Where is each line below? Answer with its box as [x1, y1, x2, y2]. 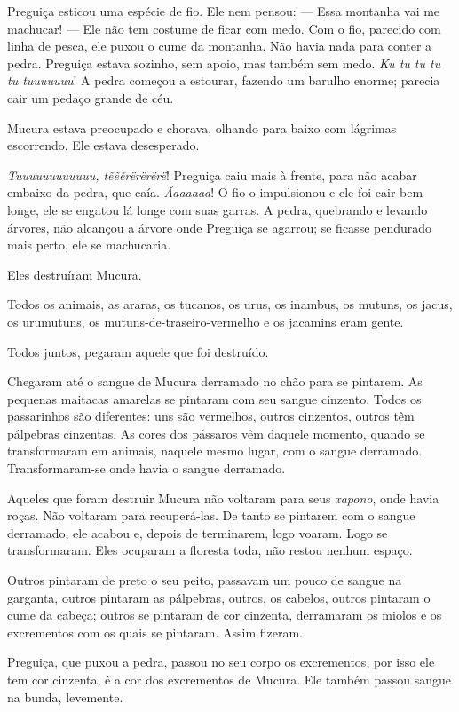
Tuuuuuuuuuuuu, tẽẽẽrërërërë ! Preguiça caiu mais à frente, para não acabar [7, 165, 417, 184]
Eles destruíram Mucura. [7, 265, 142, 283]
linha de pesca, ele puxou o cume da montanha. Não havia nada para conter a [7, 36, 432, 55]
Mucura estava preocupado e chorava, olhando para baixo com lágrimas [7, 118, 397, 137]
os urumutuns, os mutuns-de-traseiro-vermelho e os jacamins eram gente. [7, 312, 404, 330]
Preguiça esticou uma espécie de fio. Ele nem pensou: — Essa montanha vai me [7, 2, 440, 20]
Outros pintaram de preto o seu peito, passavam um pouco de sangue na [7, 571, 402, 589]
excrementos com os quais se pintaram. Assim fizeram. [7, 622, 304, 641]
